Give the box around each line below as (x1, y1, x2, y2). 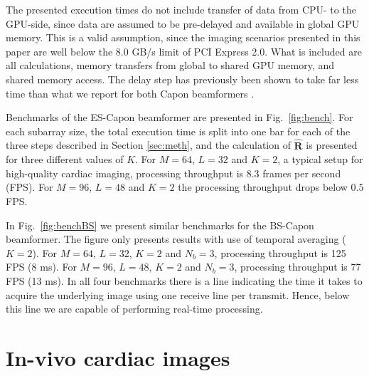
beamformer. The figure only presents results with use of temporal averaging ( (6, 231, 346, 246)
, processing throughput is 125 (214, 245, 346, 260)
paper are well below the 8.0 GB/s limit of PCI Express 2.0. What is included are (6, 43, 362, 58)
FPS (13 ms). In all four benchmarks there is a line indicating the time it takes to (6, 273, 363, 288)
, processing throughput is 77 (234, 259, 361, 274)
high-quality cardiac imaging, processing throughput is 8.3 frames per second (6, 165, 341, 180)
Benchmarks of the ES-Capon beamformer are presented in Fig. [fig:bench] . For (6, 110, 353, 125)
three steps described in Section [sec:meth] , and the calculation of (6, 137, 291, 152)
